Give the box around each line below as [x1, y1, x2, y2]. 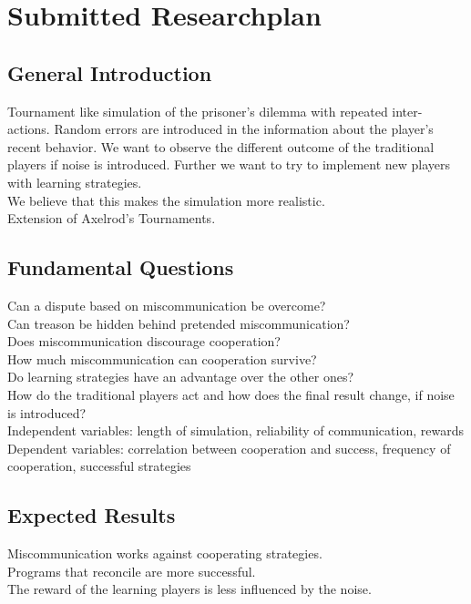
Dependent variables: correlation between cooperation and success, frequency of [7, 438, 451, 457]
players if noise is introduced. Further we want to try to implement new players [7, 155, 451, 174]
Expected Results [7, 501, 176, 529]
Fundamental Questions [7, 253, 234, 282]
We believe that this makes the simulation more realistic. [7, 190, 325, 210]
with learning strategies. [7, 172, 142, 191]
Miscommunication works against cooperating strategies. [7, 544, 323, 563]
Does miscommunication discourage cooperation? [7, 332, 281, 351]
